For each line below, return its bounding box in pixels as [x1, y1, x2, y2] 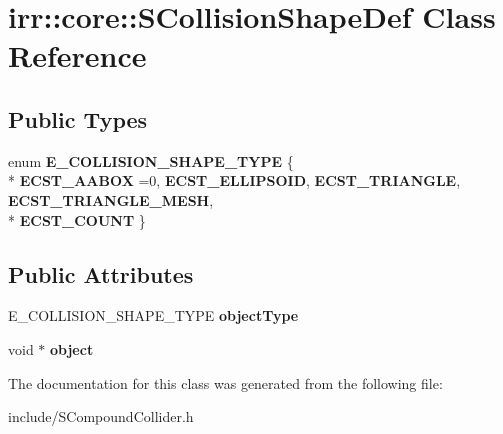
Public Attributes [8, 258, 194, 289]
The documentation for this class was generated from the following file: [8, 372, 443, 393]
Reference [8, 35, 147, 76]
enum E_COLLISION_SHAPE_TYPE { [8, 150, 294, 171]
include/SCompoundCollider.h [8, 406, 194, 427]
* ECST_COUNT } [8, 209, 146, 230]
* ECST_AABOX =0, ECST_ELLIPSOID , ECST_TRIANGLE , [8, 170, 461, 191]
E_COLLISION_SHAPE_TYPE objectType [8, 305, 299, 326]
